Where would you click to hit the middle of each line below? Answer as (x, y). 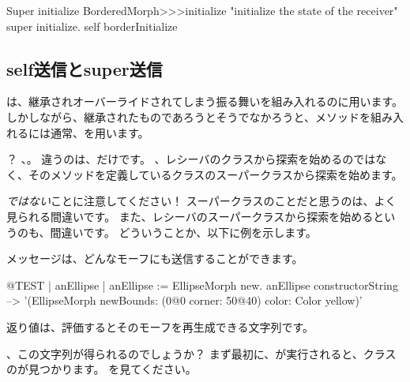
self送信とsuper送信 (85, 68)
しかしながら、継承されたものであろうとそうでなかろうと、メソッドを (188, 116)
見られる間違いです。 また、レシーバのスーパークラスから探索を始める (190, 216)
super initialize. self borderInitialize (92, 26)
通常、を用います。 (100, 132)
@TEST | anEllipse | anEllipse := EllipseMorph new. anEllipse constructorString (202, 285)
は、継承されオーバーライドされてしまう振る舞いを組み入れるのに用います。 (205, 101)
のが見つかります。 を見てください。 (102, 369)
